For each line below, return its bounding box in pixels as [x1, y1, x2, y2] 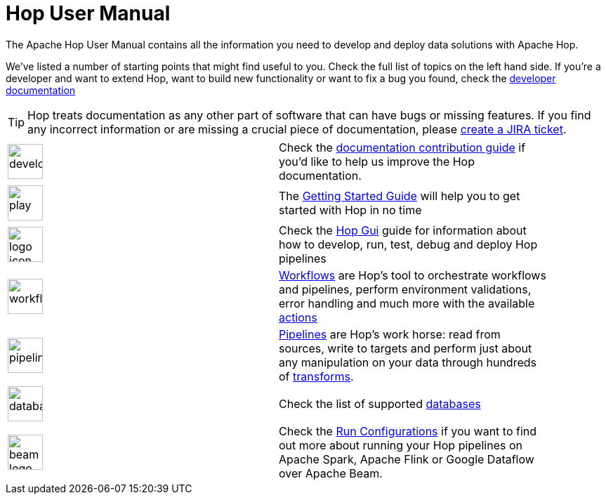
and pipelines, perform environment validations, [279, 282, 532, 296]
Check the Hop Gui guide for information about [279, 223, 527, 237]
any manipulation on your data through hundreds [279, 355, 536, 369]
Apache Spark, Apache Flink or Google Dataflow [279, 452, 534, 466]
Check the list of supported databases [279, 396, 481, 411]
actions [279, 310, 317, 324]
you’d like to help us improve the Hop [279, 154, 475, 169]
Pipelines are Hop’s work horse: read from [279, 327, 501, 341]
